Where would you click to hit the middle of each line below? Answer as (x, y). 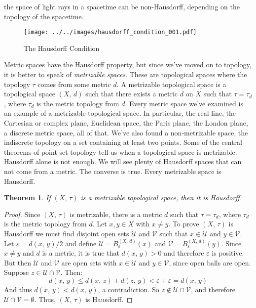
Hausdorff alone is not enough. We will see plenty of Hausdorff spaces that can (123, 161)
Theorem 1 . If (27, 198)
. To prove (184, 224)
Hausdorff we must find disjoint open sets (67, 233)
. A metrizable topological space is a (171, 84)
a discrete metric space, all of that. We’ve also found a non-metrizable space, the (126, 132)
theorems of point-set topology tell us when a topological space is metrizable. (121, 152)
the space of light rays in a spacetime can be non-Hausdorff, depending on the (122, 6)
